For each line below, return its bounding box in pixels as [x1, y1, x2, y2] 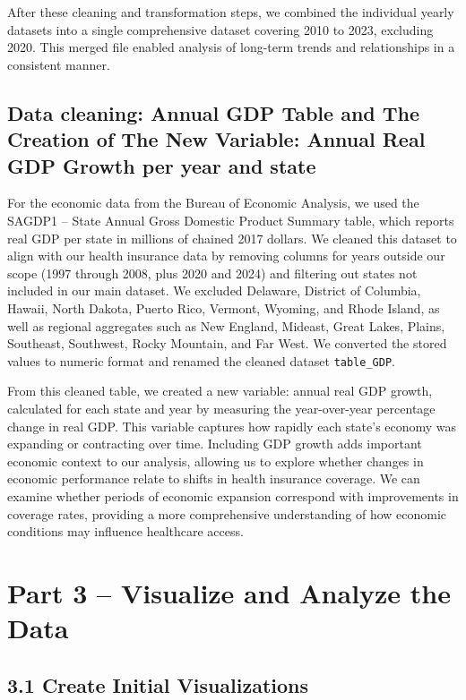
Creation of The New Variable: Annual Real [7, 125, 426, 153]
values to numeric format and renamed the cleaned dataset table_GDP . [7, 351, 395, 370]
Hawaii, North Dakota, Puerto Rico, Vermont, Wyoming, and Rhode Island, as [7, 298, 440, 317]
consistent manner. [7, 55, 110, 73]
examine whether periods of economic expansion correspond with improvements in [7, 486, 459, 505]
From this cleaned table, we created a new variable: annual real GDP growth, [7, 381, 433, 400]
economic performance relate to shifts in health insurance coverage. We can [7, 469, 420, 488]
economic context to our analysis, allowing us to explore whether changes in [7, 451, 424, 470]
